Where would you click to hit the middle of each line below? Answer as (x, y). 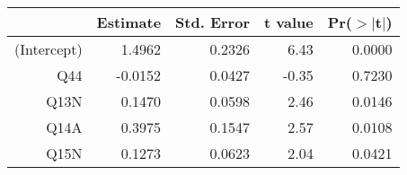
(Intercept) (49, 49)
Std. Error (212, 22)
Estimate (129, 22)
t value (288, 22)
